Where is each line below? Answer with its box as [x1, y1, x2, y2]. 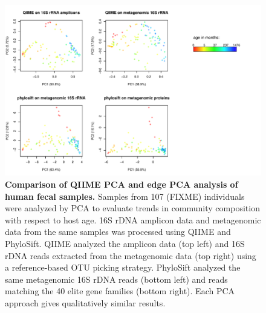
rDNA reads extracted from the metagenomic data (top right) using [5, 249, 256, 262]
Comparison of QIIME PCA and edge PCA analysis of [5, 177, 238, 190]
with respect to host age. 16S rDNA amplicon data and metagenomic [5, 213, 261, 226]
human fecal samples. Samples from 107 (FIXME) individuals [5, 189, 245, 202]
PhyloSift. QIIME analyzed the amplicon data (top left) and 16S [5, 237, 245, 249]
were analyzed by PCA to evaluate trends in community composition [5, 202, 260, 214]
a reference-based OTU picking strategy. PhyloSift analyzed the [5, 261, 241, 274]
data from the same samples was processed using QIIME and [5, 225, 231, 238]
